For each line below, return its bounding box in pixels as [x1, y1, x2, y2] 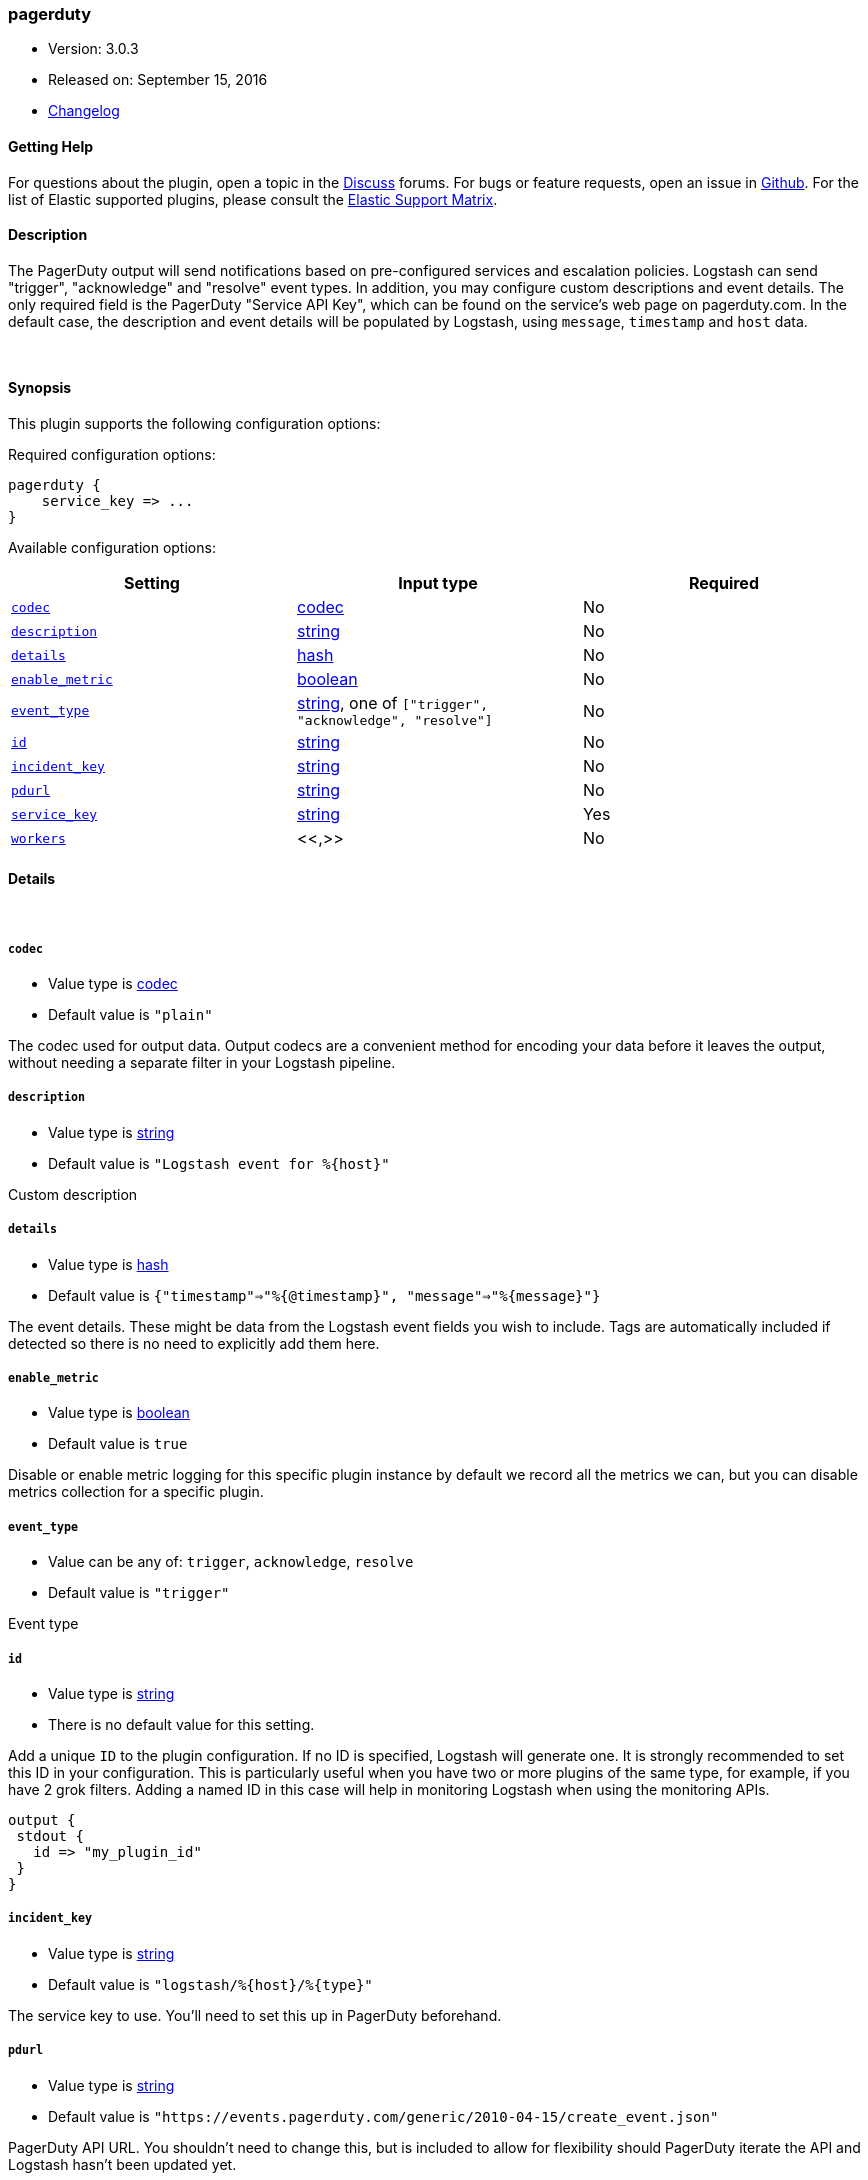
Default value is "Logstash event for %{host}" [48, 1154, 390, 1172]
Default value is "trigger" [48, 1584, 230, 1602]
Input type [398, 573, 478, 594]
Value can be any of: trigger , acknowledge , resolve [48, 1553, 414, 1571]
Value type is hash [48, 1255, 169, 1273]
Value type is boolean [48, 1404, 190, 1422]
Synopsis [8, 379, 72, 397]
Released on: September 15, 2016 [48, 71, 268, 89]
